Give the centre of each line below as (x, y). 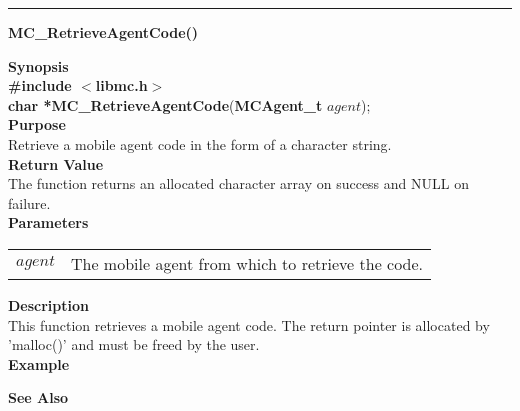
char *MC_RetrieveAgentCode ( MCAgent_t (165, 104)
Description (49, 304)
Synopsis (38, 65)
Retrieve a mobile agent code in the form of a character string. (200, 143)
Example (39, 363)
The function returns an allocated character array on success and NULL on (238, 183)
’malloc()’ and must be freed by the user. (134, 344)
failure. (29, 202)
